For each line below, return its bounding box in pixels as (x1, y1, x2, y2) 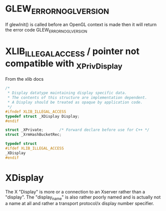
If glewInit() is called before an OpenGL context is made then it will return (5, 21, 157, 28)
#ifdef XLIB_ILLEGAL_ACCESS (5, 146, 64, 151)
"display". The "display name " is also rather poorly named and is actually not (5, 194, 161, 201)
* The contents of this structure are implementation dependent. (7, 95, 147, 100)
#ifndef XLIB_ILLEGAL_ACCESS (5, 109, 66, 114)
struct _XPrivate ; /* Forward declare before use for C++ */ (5, 127, 150, 133)
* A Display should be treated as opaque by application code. (7, 100, 143, 105)
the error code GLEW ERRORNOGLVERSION (5, 27, 88, 34)
